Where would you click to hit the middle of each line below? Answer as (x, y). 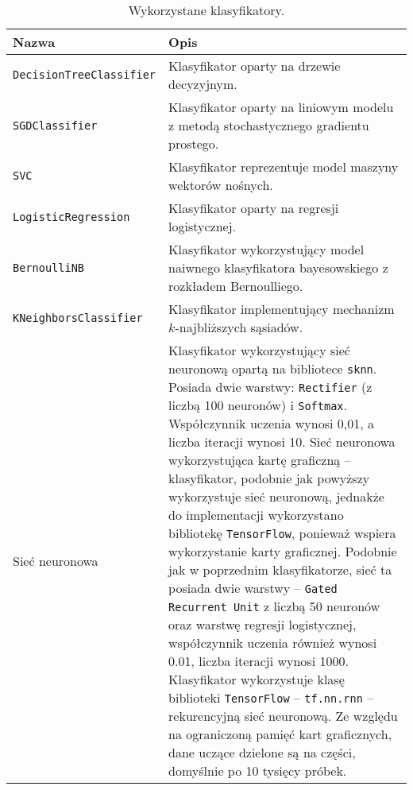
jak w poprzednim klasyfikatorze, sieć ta (280, 569)
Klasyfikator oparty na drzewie (255, 66)
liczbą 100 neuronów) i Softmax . (258, 405)
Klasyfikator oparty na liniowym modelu (281, 107)
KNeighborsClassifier (78, 318)
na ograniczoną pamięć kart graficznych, (280, 734)
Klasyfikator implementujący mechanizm (282, 309)
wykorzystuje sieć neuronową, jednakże (276, 496)
